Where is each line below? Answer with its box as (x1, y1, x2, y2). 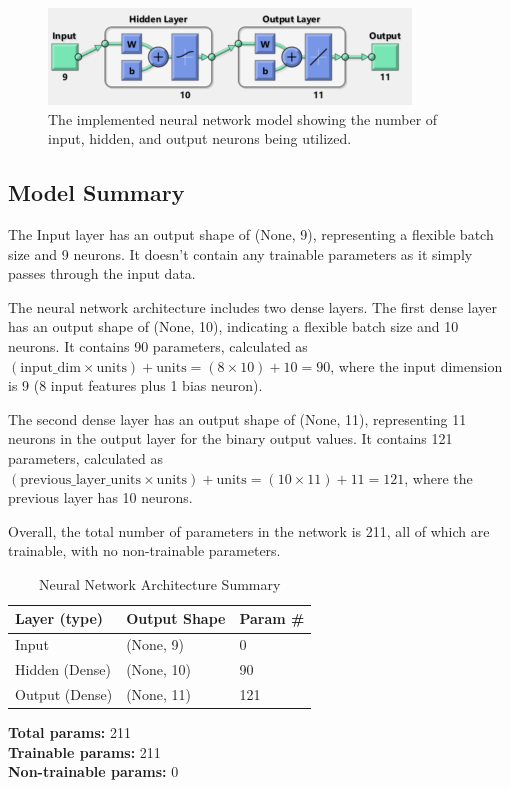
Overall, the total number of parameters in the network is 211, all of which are (8, 520, 490, 541)
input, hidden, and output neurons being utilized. (48, 128, 352, 149)
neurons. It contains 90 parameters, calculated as (8, 335, 308, 356)
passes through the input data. (8, 263, 196, 284)
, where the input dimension (330, 355, 503, 376)
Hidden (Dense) (15, 659, 111, 680)
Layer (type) (15, 608, 104, 629)
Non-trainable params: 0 (8, 761, 179, 782)
